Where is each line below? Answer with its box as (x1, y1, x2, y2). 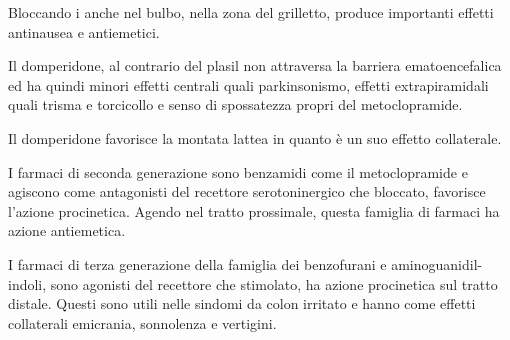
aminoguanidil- (391, 253, 483, 274)
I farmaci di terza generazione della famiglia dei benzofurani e (8, 253, 387, 274)
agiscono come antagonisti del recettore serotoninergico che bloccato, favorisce (8, 181, 486, 202)
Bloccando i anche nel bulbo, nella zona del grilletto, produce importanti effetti (8, 2, 494, 22)
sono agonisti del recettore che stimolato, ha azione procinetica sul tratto (50, 273, 498, 294)
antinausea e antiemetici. (8, 21, 160, 42)
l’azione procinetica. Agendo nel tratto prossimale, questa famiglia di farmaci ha (8, 200, 500, 221)
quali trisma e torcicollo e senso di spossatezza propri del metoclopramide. (8, 94, 463, 115)
